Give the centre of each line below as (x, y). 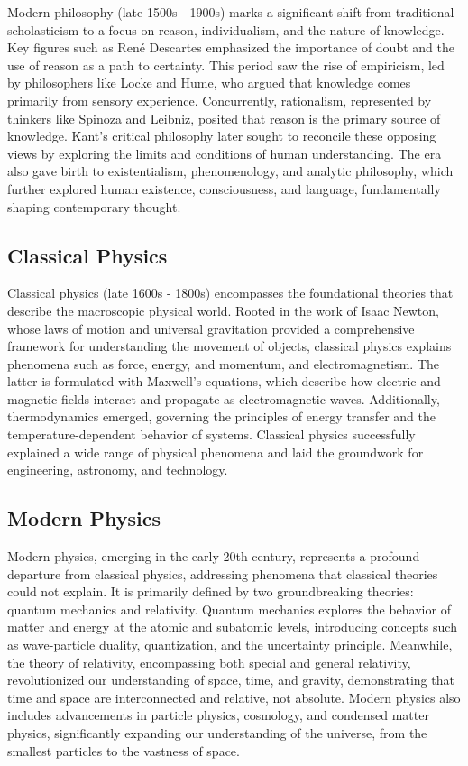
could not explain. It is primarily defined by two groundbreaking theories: (211, 591)
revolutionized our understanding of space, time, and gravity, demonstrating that (231, 680)
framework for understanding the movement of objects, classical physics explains (229, 346)
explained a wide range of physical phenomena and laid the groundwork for (216, 452)
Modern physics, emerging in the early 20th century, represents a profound (214, 556)
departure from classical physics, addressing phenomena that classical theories (223, 573)
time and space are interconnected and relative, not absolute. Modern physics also (234, 697)
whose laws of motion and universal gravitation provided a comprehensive (211, 328)
